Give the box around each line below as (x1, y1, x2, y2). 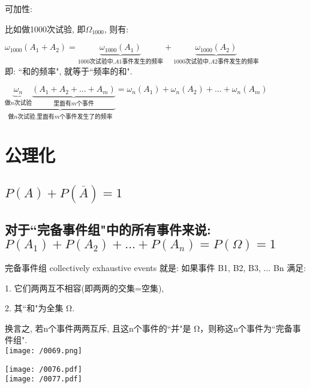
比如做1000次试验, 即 (5, 22, 86, 35)
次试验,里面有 (17, 113, 55, 120)
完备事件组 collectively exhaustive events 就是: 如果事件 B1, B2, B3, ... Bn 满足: (5, 261, 306, 274)
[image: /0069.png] (5, 347, 82, 356)
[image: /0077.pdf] (5, 375, 82, 384)
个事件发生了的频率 (59, 113, 113, 120)
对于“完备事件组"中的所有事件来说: (5, 220, 211, 239)
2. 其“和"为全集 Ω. (5, 302, 75, 314)
